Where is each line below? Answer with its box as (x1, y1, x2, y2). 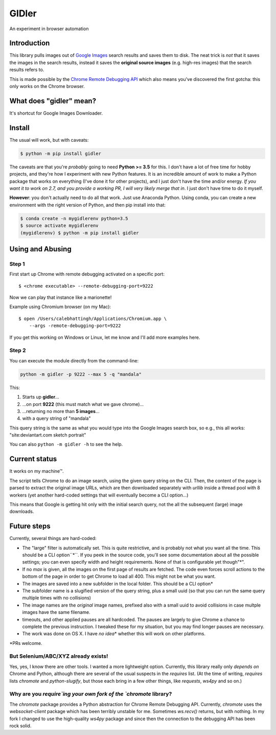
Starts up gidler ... (22, 394, 59, 400)
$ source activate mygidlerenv (20, 223, 99, 229)
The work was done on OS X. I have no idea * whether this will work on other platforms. (22, 631, 205, 637)
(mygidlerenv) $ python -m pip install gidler (20, 230, 139, 235)
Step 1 (9, 260, 25, 267)
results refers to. (9, 67, 44, 73)
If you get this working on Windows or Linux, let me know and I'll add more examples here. (9, 334, 200, 340)
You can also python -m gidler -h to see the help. (9, 441, 123, 447)
